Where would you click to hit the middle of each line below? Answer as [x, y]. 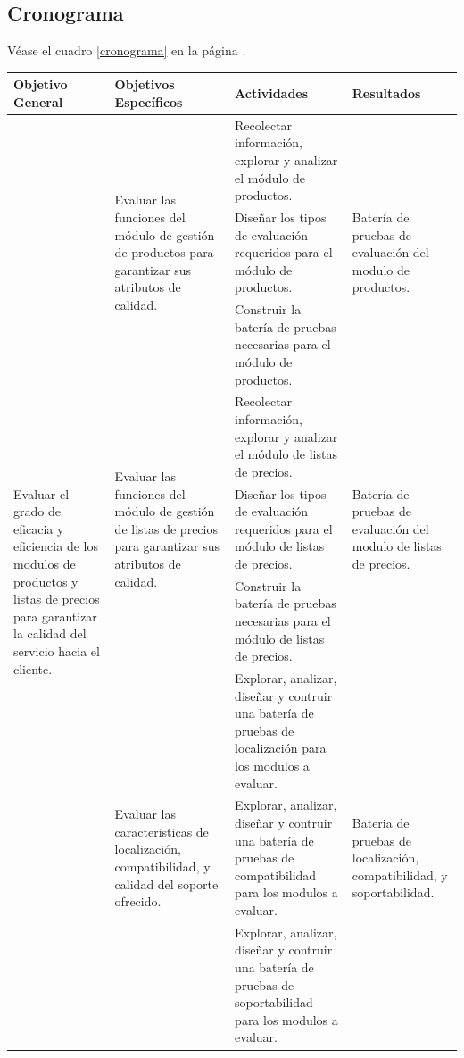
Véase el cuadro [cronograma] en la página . [127, 50]
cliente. [33, 668]
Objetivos [145, 84]
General [38, 101]
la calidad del [50, 633]
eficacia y [39, 528]
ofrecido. [138, 901]
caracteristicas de [162, 831]
